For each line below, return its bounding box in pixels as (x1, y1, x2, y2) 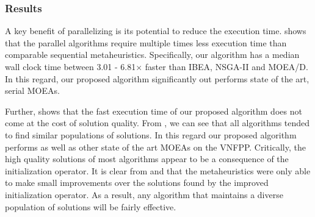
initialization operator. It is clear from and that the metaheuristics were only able (5, 164, 311, 177)
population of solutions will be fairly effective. (5, 200, 176, 213)
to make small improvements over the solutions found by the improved (5, 176, 269, 189)
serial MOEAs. (5, 84, 60, 97)
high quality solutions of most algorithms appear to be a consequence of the (5, 152, 289, 165)
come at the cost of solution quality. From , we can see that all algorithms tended (5, 116, 310, 129)
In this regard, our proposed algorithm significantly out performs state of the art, (5, 72, 310, 85)
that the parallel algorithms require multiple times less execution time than (5, 36, 287, 49)
